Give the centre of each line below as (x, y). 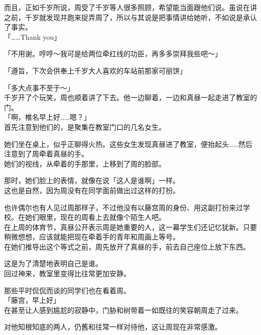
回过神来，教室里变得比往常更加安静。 (67, 273)
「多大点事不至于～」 (39, 87)
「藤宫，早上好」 (32, 300)
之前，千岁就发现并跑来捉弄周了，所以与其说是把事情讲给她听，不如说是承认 (130, 17)
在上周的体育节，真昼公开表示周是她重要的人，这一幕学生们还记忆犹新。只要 (130, 227)
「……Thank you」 (33, 36)
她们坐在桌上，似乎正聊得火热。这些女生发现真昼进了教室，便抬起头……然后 (128, 144)
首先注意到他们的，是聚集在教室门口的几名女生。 (85, 127)
